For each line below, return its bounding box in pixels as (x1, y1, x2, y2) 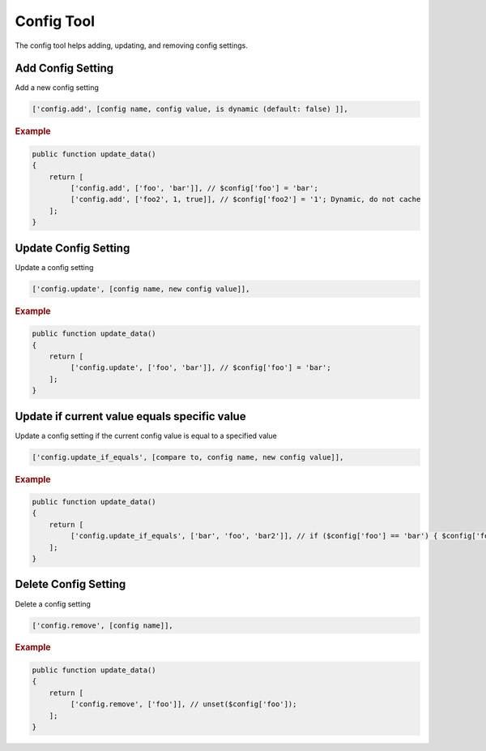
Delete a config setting (15, 599, 91, 608)
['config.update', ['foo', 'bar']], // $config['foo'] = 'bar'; (70, 363, 331, 372)
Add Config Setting (15, 62, 114, 75)
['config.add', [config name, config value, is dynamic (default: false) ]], (32, 105, 348, 114)
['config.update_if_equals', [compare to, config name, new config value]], (32, 453, 344, 461)
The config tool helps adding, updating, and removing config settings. (15, 41, 249, 50)
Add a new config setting (15, 83, 99, 92)
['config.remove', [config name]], (32, 620, 173, 630)
